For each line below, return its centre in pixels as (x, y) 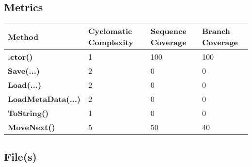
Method (23, 36)
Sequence (168, 31)
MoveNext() (31, 127)
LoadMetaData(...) (44, 99)
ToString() (28, 113)
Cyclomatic (110, 31)
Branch (216, 31)
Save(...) (24, 71)
